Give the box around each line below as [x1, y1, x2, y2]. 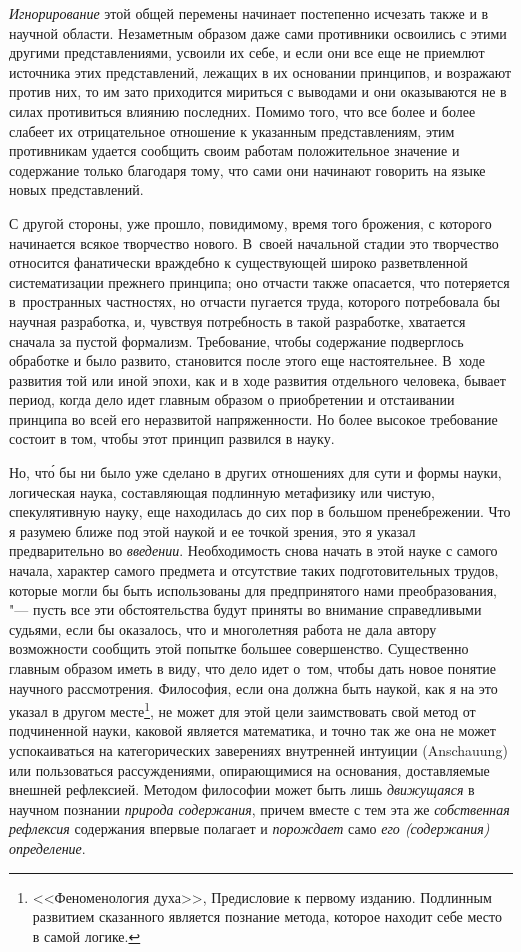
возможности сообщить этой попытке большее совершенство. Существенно [9, 638, 469, 659]
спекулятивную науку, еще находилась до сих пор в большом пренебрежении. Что [9, 501, 511, 522]
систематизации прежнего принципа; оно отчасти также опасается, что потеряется [9, 271, 510, 292]
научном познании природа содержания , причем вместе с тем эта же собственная [9, 798, 510, 819]
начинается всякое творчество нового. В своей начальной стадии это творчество [9, 232, 499, 253]
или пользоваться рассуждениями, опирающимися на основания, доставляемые [9, 759, 490, 780]
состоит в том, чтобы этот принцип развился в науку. [9, 428, 335, 449]
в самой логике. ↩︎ [32, 925, 141, 946]
